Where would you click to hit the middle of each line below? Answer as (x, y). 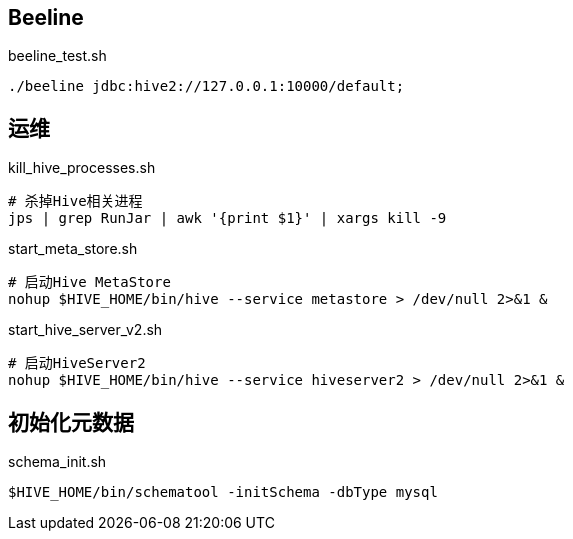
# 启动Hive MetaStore (89, 282)
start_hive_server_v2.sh (85, 330)
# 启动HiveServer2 (77, 363)
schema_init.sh (57, 462)
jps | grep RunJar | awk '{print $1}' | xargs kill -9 (227, 218)
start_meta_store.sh (73, 249)
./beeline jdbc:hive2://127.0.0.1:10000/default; (206, 86)
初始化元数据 (71, 422)
